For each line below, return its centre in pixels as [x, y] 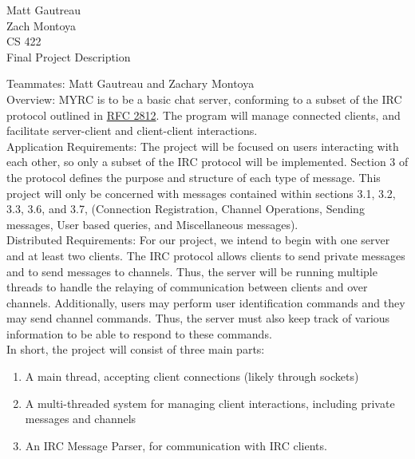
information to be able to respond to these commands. [139, 333]
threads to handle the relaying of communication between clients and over [187, 287]
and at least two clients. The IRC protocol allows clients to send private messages [206, 255]
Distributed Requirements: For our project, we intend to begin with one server [198, 240]
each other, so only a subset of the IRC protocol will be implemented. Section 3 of [207, 162]
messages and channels [81, 419]
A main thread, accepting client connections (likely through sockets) [192, 376]
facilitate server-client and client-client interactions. [132, 131]
